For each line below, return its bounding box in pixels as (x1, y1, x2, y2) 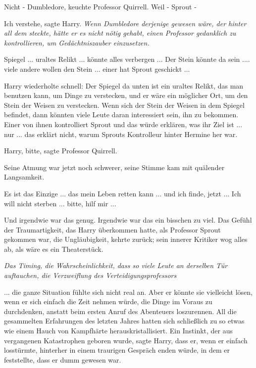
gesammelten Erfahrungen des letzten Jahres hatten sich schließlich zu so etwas (4, 316, 245, 326)
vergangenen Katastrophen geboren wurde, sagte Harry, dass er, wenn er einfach (4, 335, 248, 345)
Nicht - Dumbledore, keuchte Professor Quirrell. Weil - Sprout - (4, 1, 197, 11)
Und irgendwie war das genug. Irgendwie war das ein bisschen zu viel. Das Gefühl (4, 215, 252, 225)
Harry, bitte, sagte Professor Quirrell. (4, 145, 117, 156)
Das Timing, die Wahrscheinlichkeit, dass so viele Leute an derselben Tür (4, 260, 228, 271)
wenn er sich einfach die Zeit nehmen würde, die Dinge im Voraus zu (4, 296, 212, 307)
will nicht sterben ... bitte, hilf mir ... (4, 198, 116, 208)
